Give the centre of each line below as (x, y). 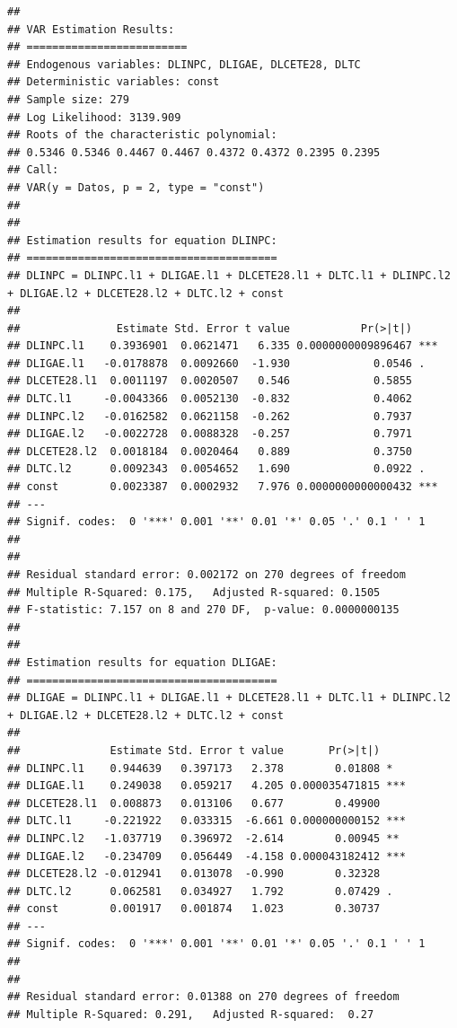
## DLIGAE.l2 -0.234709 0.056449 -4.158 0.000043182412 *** (207, 856)
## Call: (33, 170)
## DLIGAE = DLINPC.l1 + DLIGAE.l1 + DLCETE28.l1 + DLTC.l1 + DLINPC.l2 (229, 698)
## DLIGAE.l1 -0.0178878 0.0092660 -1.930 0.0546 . (216, 363)
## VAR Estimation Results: (91, 29)
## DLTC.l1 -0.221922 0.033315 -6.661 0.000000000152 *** (207, 821)
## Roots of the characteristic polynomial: (142, 135)
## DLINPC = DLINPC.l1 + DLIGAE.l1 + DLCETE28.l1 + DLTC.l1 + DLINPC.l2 (229, 275)
